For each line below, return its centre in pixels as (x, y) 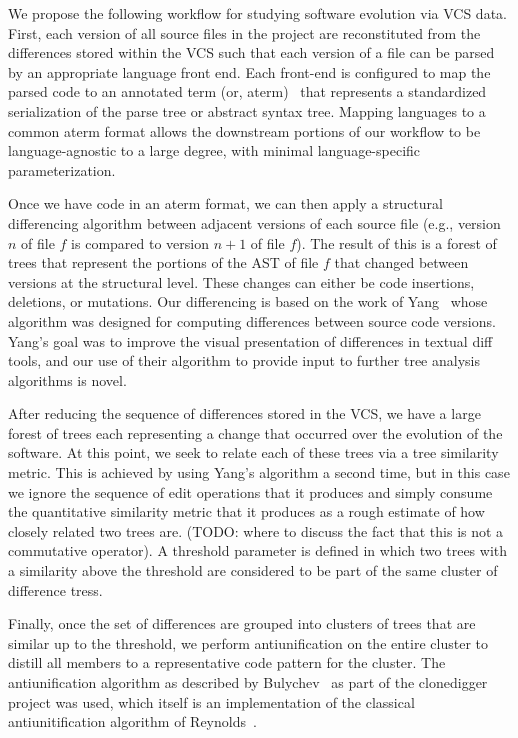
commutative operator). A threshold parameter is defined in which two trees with (257, 550)
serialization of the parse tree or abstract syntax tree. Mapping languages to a (247, 110)
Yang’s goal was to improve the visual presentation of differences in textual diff (250, 340)
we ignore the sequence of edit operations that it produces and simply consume (250, 491)
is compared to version (140, 242)
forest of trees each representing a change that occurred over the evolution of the (255, 432)
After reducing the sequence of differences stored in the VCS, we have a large (244, 413)
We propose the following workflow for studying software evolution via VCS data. (257, 13)
